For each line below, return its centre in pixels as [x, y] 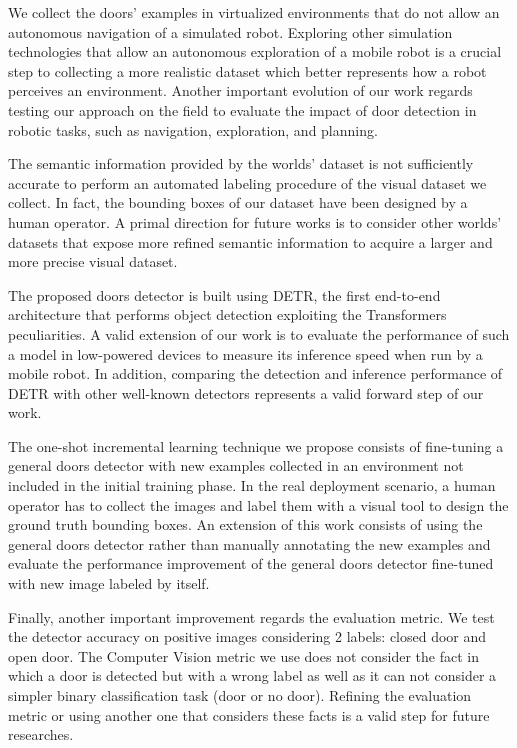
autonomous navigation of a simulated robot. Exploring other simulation [230, 31]
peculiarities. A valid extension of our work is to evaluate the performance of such [259, 333]
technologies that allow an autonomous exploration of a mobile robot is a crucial [255, 51]
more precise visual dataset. [93, 261]
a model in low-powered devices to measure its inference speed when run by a [245, 353]
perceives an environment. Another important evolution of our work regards [240, 90]
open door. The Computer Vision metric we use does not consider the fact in [243, 655]
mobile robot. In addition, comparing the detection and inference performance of [255, 373]
